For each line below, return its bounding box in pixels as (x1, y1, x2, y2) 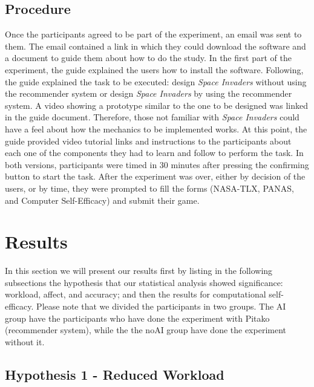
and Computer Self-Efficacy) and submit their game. (5, 193, 200, 206)
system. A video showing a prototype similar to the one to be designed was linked (5, 99, 309, 111)
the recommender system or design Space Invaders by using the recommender (5, 87, 292, 100)
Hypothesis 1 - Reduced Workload (5, 365, 224, 383)
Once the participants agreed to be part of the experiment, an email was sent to (5, 28, 302, 41)
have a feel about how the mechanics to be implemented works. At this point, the (5, 122, 307, 135)
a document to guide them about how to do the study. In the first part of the (5, 51, 292, 64)
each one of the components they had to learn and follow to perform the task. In (5, 146, 304, 159)
